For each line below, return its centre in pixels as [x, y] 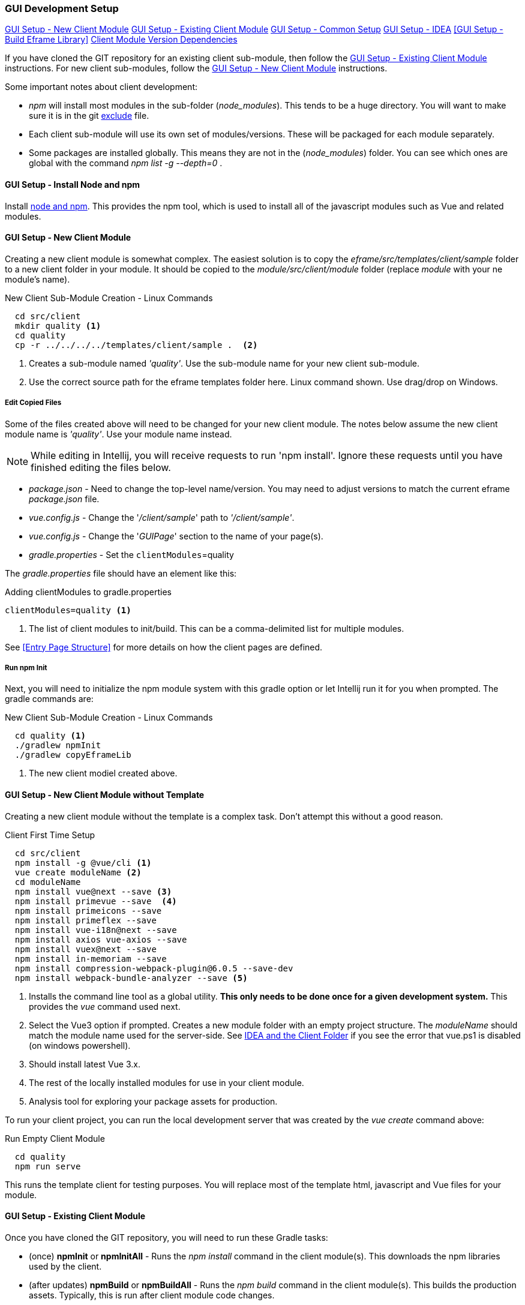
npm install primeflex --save [85, 920]
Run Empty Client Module [55, 1138]
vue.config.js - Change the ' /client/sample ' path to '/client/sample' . [162, 517]
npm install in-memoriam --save [91, 958]
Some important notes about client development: [101, 87]
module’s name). [37, 279]
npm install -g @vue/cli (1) [83, 862]
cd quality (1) [50, 736]
